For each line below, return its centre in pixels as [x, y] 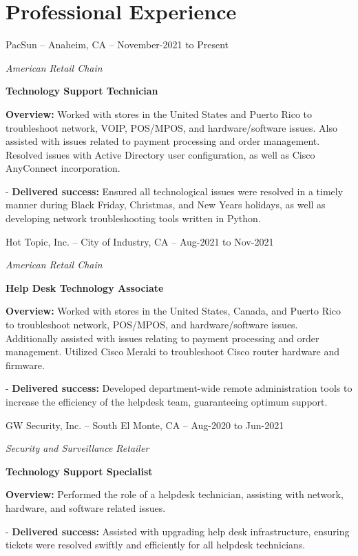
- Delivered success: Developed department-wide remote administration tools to [179, 388]
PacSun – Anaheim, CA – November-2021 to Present [117, 44]
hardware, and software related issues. [86, 507]
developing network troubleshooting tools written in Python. [133, 218]
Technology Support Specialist [79, 471]
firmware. [25, 365]
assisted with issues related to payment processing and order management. [163, 141]
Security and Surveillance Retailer [77, 448]
